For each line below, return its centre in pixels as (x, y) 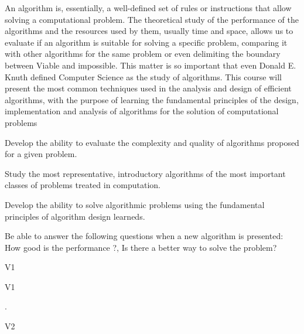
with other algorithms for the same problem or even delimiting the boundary (143, 54)
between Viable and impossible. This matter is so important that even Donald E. (151, 65)
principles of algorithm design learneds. (75, 216)
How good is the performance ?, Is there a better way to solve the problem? (141, 247)
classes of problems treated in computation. (83, 185)
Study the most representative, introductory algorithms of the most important (145, 173)
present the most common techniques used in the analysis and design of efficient (148, 88)
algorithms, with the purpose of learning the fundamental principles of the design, (152, 99)
